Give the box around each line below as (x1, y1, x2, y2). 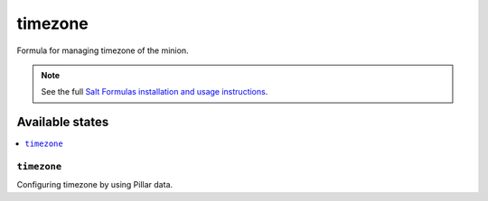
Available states (16, 114, 109, 130)
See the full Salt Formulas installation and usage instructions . (41, 87, 268, 97)
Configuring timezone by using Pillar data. (16, 179, 174, 190)
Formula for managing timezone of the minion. (16, 45, 189, 56)
